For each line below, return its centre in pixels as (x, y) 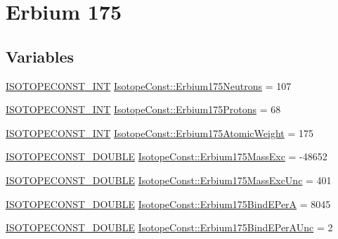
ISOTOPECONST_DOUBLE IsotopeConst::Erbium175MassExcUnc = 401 (169, 180)
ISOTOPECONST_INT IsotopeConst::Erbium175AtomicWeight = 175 (160, 133)
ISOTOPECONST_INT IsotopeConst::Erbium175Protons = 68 (143, 109)
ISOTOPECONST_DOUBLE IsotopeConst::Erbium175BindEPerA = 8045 (168, 204)
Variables (40, 56)
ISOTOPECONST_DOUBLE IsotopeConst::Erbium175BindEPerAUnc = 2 (169, 227)
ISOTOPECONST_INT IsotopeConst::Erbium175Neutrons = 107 (149, 85)
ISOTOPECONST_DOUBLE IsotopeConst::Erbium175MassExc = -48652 (167, 156)
